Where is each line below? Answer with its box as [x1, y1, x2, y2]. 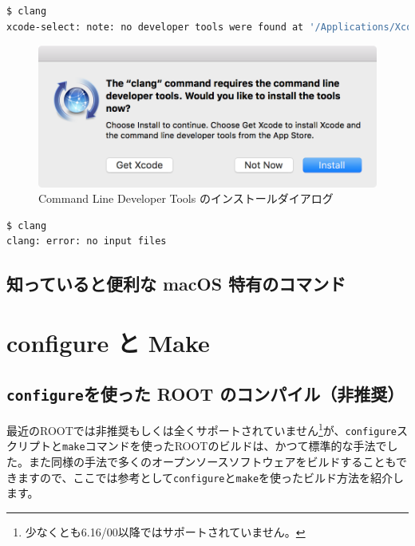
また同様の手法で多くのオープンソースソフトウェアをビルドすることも [28, 453, 396, 469]
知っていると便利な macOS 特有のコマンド [6, 271, 346, 296]
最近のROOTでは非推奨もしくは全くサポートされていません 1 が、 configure [6, 420, 397, 438]
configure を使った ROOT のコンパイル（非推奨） [6, 381, 405, 406]
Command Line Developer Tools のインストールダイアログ [38, 190, 334, 207]
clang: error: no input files [6, 235, 167, 247]
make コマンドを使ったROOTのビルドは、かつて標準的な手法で [62, 437, 387, 454]
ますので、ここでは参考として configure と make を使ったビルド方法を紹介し [17, 469, 405, 485]
